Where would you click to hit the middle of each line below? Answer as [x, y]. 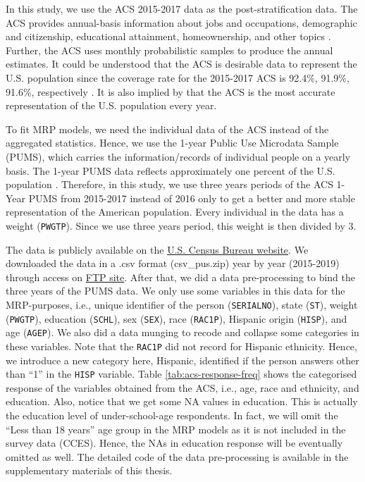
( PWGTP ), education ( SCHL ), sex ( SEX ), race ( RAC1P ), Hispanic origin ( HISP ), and [177, 318]
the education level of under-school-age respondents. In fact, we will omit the [172, 415]
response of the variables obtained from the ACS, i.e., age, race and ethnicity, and [182, 387]
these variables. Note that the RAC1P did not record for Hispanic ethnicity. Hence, [181, 346]
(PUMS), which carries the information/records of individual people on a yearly [178, 156]
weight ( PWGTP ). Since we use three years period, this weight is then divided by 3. [181, 225]
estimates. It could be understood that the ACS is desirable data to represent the [181, 64]
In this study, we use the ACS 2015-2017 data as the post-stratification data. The [182, 8]
